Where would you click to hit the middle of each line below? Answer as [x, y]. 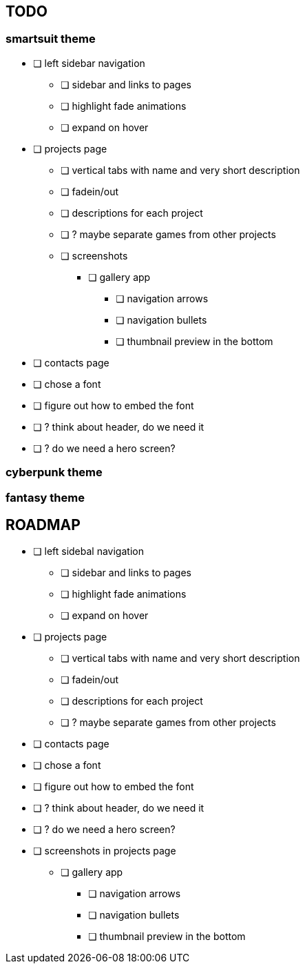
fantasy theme [45, 497]
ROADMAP [43, 525]
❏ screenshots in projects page [105, 851]
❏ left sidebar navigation [89, 63]
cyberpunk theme [54, 472]
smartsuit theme [51, 39]
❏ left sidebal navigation [88, 551]
